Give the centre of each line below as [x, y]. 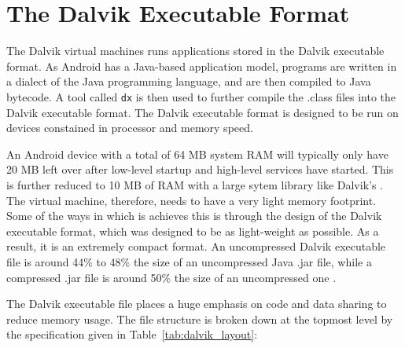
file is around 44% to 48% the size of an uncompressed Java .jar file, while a [189, 261]
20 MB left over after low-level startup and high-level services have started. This [200, 169]
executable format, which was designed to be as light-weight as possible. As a [193, 231]
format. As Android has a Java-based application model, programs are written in [202, 66]
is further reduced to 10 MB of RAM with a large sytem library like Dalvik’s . [195, 184]
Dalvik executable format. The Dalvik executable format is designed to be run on [202, 112]
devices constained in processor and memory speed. [130, 128]
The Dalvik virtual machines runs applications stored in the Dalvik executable [195, 51]
